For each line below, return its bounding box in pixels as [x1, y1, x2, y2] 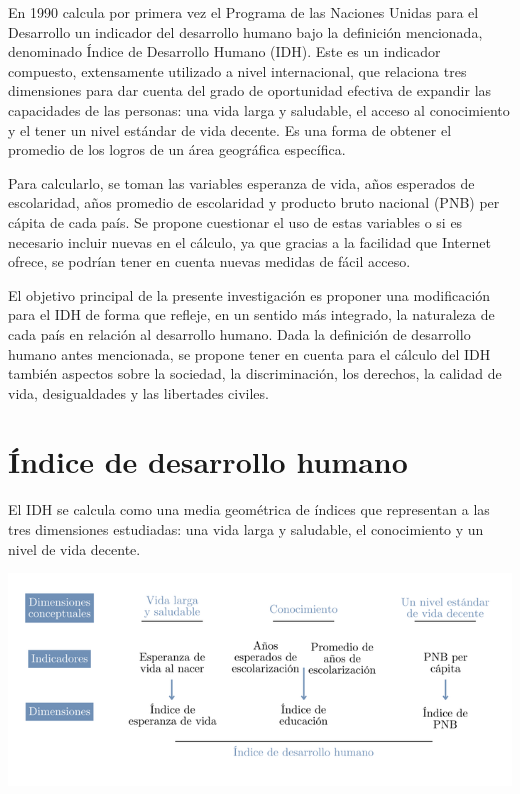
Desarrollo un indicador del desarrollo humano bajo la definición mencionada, [8, 21, 483, 42]
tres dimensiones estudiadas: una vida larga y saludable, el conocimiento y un [8, 519, 484, 539]
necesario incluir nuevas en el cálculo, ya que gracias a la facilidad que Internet [8, 231, 491, 252]
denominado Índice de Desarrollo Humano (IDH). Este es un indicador [8, 41, 441, 62]
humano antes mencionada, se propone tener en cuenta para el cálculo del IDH [8, 343, 491, 364]
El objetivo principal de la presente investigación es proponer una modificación [8, 284, 491, 305]
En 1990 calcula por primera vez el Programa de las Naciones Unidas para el [8, 2, 479, 22]
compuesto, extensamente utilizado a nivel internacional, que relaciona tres [8, 60, 467, 81]
